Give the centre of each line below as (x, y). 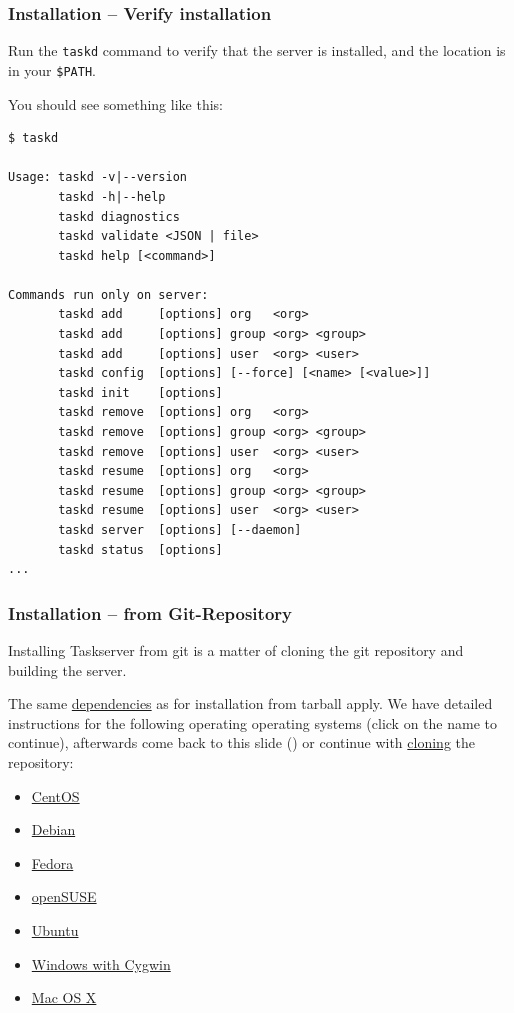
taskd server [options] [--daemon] (180, 530)
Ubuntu (55, 929)
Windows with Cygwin (101, 963)
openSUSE (64, 896)
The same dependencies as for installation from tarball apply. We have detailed (250, 703)
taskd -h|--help (112, 196)
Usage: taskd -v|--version (97, 177)
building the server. (67, 669)
